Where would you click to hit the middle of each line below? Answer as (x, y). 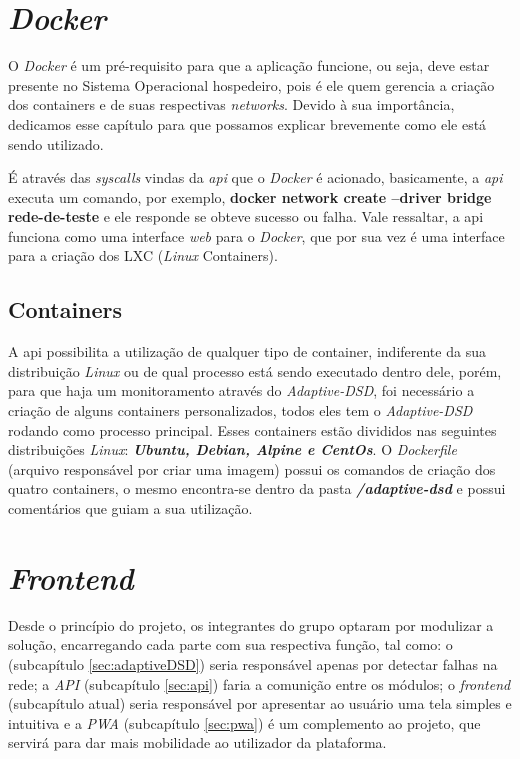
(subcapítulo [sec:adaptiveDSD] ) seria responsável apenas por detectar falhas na (253, 663)
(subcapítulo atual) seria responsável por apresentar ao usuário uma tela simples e (260, 703)
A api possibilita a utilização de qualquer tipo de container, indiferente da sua (247, 351)
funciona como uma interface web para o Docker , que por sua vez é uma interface (256, 235)
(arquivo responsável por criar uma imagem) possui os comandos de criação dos (252, 468)
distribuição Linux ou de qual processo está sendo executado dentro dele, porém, (255, 370)
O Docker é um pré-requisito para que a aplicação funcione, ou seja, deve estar (249, 65)
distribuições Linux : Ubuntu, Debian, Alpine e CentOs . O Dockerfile (232, 449)
